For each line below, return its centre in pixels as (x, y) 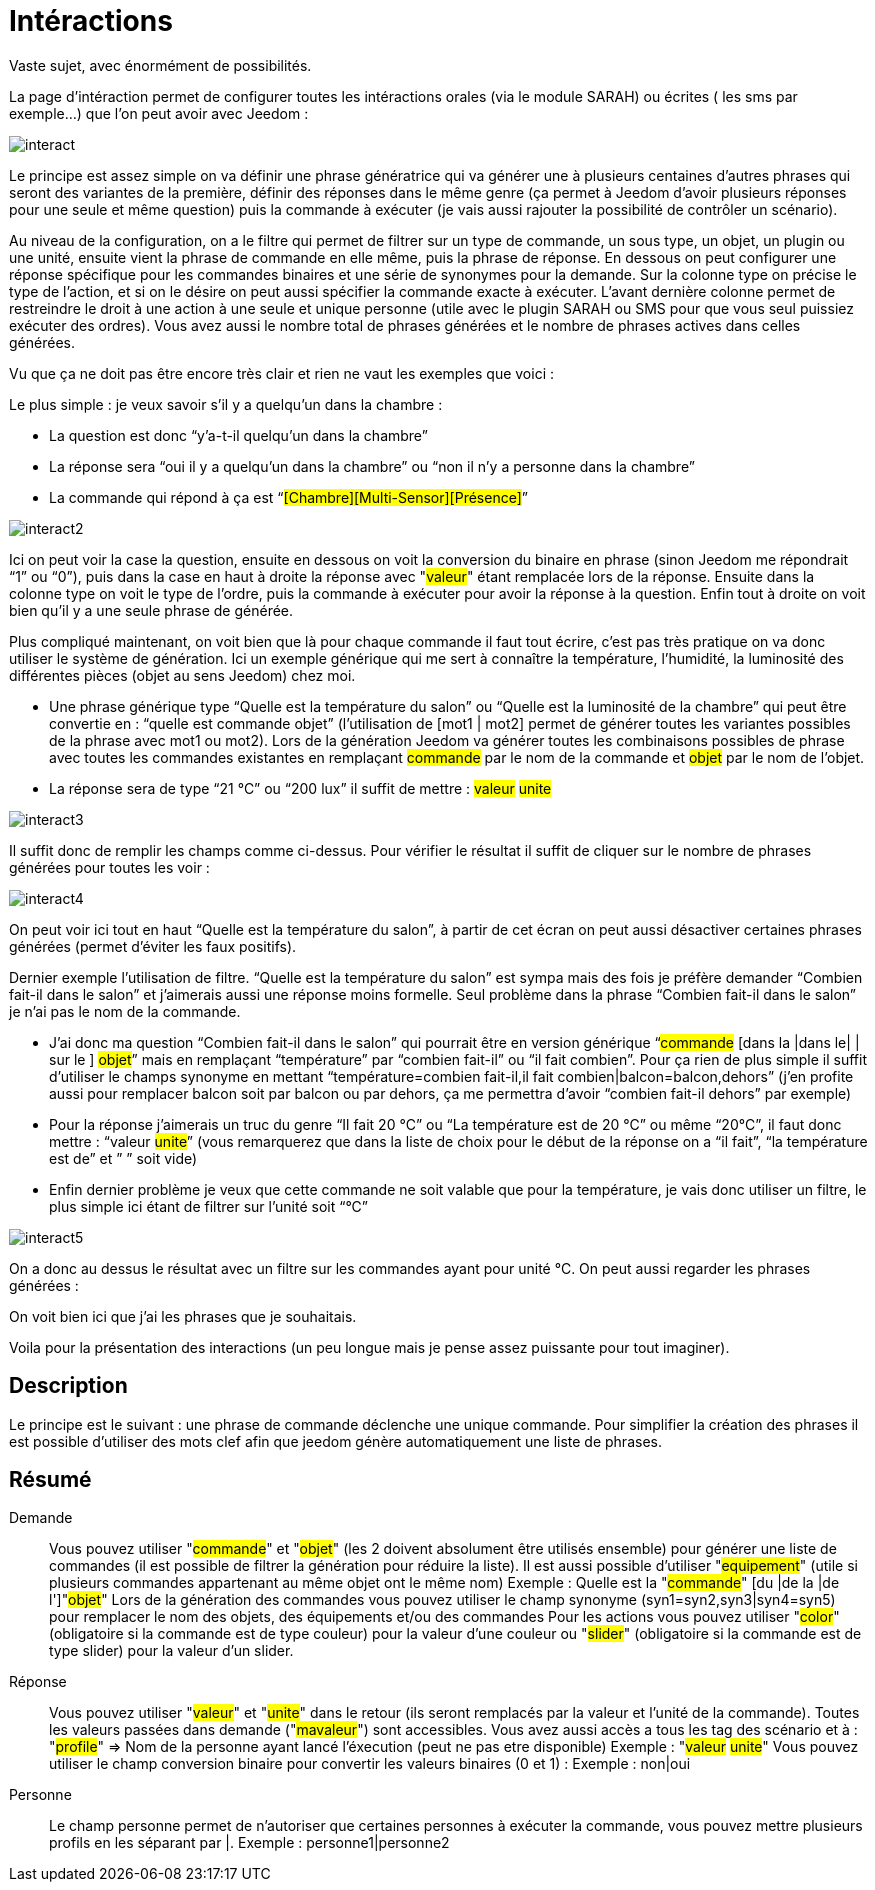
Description (68, 1386)
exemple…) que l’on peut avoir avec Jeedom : (159, 113)
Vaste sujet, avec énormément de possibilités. (160, 65)
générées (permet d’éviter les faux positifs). (153, 946)
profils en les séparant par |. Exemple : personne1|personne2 (249, 1843)
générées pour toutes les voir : (109, 867)
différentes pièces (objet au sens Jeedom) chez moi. (182, 675)
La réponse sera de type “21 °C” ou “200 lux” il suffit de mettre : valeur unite (300, 788)
